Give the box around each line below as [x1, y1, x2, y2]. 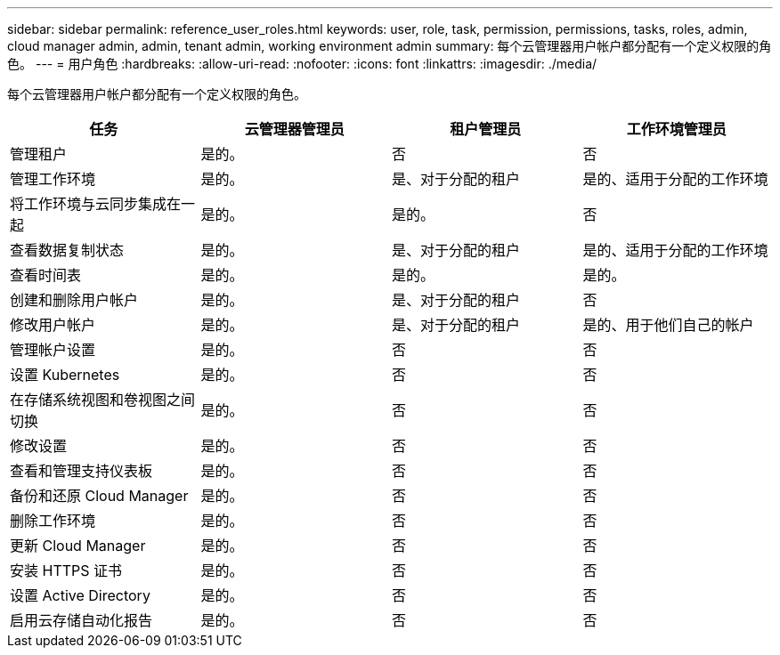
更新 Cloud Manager [10, 537, 146, 554]
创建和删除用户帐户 [10, 291, 139, 309]
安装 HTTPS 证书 [10, 562, 123, 579]
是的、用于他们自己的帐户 [582, 316, 754, 334]
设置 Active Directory [10, 586, 150, 604]
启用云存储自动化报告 [10, 611, 153, 629]
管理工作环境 [10, 170, 96, 188]
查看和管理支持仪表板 [10, 462, 153, 480]
